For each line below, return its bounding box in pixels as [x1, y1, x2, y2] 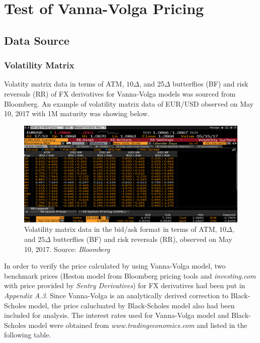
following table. [4, 329, 51, 340]
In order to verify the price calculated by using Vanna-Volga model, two [4, 261, 226, 271]
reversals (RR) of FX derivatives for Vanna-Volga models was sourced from [4, 88, 236, 99]
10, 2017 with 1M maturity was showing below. [4, 108, 150, 119]
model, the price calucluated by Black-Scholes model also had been [28, 300, 235, 310]
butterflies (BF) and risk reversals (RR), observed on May [53, 234, 232, 244]
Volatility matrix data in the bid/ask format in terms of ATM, [24, 224, 217, 234]
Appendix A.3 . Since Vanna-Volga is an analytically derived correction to [4, 290, 229, 301]
